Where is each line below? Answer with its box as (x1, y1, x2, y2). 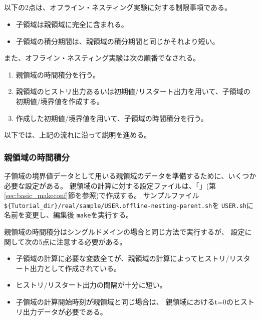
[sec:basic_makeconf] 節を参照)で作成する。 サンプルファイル (4, 190, 199, 200)
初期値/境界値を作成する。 (16, 95, 104, 106)
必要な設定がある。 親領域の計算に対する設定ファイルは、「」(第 (4, 180, 216, 190)
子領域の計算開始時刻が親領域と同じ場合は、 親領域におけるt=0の (16, 296, 233, 307)
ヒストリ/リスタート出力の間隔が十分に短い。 (16, 279, 167, 290)
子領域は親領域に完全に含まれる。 (16, 18, 128, 29)
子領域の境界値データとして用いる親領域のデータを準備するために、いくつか (4, 170, 256, 180)
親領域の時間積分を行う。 (16, 69, 100, 79)
